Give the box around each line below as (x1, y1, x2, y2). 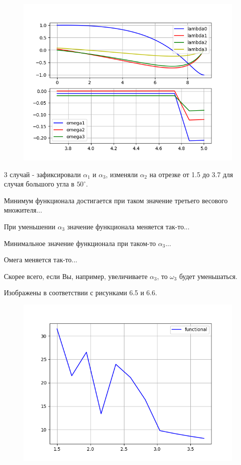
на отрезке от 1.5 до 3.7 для (149, 169, 233, 179)
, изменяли (106, 169, 138, 179)
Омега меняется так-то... (4, 254, 78, 265)
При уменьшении (4, 221, 56, 231)
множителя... (4, 205, 42, 215)
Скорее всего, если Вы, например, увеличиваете (4, 271, 148, 281)
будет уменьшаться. (179, 271, 238, 281)
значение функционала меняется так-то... (67, 221, 190, 231)
